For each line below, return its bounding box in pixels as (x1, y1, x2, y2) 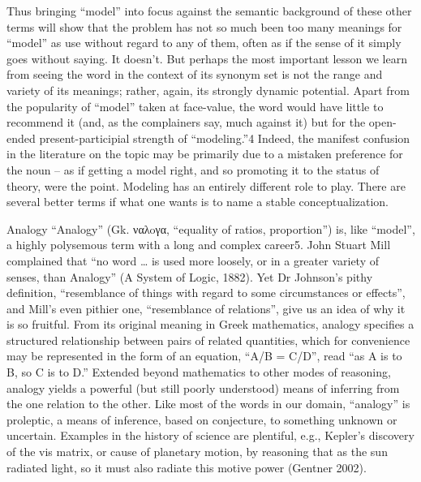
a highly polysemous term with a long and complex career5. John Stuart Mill (6, 236, 391, 253)
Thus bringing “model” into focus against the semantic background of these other (6, 2, 412, 19)
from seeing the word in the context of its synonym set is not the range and (6, 66, 383, 83)
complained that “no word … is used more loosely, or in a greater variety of (6, 252, 379, 269)
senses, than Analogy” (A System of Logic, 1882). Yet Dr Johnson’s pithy (6, 268, 373, 285)
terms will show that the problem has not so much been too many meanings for (6, 18, 402, 35)
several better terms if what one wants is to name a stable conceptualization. (6, 193, 389, 210)
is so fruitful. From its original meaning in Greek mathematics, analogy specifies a (6, 316, 415, 333)
